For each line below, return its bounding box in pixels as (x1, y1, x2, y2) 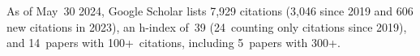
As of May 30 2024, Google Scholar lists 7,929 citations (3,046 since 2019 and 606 (6, 2, 414, 19)
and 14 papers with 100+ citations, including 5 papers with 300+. (6, 34, 341, 51)
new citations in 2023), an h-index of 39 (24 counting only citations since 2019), (6, 18, 407, 35)
